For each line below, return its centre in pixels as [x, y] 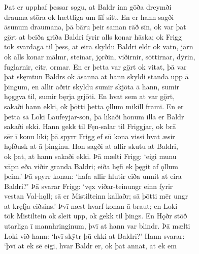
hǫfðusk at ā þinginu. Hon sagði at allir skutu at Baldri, [91, 146]
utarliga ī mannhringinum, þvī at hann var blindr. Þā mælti [97, 226]
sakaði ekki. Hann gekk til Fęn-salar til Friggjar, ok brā [90, 126]
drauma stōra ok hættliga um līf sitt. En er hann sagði [89, 17]
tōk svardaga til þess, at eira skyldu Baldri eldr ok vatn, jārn [99, 46]
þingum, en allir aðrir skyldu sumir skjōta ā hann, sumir [92, 86]
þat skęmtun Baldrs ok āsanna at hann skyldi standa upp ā [96, 76]
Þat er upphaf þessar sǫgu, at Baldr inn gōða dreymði [88, 7]
